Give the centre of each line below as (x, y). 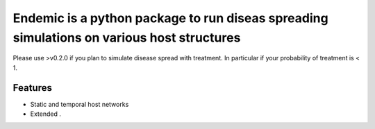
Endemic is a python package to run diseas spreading (171, 18)
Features (32, 88)
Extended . (46, 114)
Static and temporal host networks (80, 104)
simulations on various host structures (127, 37)
